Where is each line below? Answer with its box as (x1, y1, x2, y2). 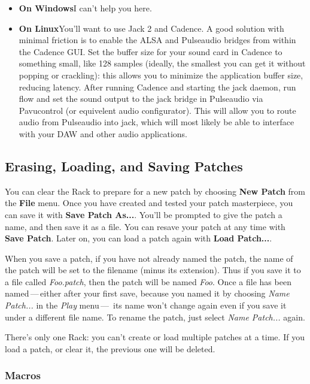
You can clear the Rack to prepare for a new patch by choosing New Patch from (5, 185, 306, 197)
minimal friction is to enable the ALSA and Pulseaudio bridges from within (19, 34, 296, 46)
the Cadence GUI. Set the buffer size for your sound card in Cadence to (19, 45, 282, 58)
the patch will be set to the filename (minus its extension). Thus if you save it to (5, 264, 301, 276)
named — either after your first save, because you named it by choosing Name (5, 287, 290, 300)
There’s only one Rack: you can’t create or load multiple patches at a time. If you (5, 331, 305, 343)
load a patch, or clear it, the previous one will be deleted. (5, 342, 215, 355)
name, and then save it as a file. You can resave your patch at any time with (5, 220, 285, 232)
